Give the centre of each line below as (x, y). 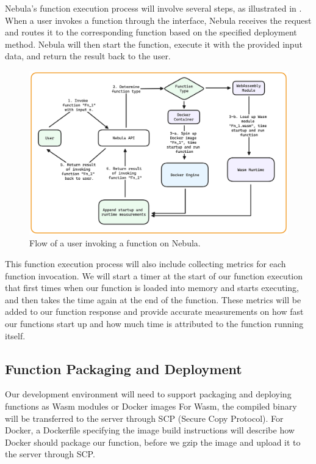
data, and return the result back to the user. (88, 56)
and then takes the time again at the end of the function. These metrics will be (153, 299)
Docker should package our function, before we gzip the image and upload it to (153, 442)
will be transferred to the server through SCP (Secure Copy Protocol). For (144, 418)
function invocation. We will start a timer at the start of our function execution (154, 275)
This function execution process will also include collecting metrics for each (145, 264)
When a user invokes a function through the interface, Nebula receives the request (158, 20)
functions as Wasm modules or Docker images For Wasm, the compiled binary (151, 406)
